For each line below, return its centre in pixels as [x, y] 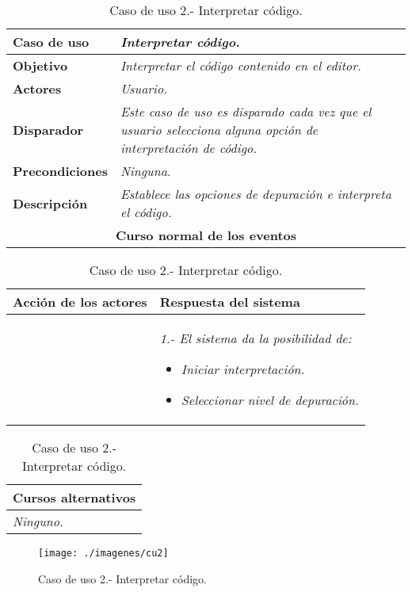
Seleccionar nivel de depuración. [270, 400]
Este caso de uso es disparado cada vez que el [246, 111]
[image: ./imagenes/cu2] [103, 553]
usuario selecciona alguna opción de [219, 130]
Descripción [50, 203]
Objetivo [40, 65]
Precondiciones [60, 171]
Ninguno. [38, 521]
